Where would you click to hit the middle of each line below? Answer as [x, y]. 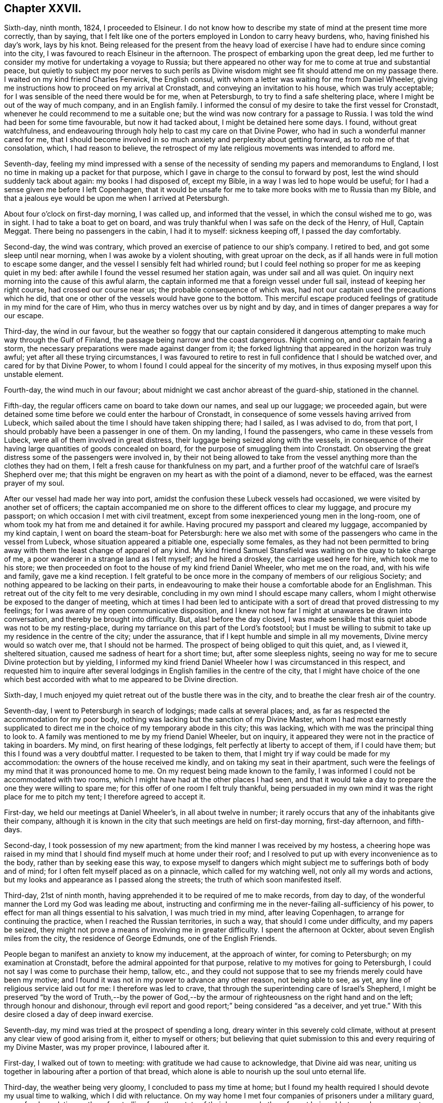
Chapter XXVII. [43, 8]
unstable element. [34, 374]
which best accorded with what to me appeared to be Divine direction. [121, 680]
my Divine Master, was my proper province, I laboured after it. [107, 1047]
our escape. [24, 316]
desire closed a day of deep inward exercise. [79, 1014]
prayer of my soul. [34, 483]
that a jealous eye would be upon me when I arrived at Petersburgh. [117, 198]
